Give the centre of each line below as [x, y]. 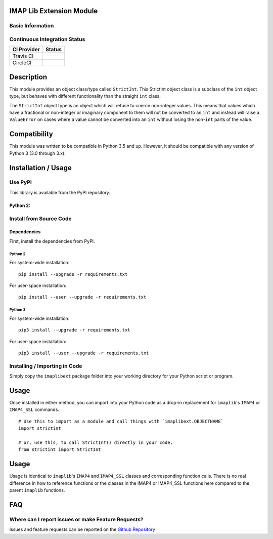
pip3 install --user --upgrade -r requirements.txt [84, 353]
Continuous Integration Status [47, 39]
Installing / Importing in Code [46, 366]
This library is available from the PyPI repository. [60, 192]
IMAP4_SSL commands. [34, 409]
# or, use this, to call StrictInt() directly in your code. [96, 442]
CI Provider [26, 50]
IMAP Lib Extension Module [54, 11]
